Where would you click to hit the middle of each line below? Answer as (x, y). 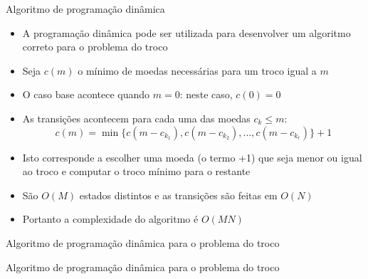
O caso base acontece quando (86, 94)
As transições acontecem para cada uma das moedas (136, 118)
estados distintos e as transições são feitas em (178, 195)
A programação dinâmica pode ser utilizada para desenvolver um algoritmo (186, 32)
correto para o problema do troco (95, 47)
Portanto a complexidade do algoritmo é (110, 219)
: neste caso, (206, 94)
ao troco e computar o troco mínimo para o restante (136, 171)
